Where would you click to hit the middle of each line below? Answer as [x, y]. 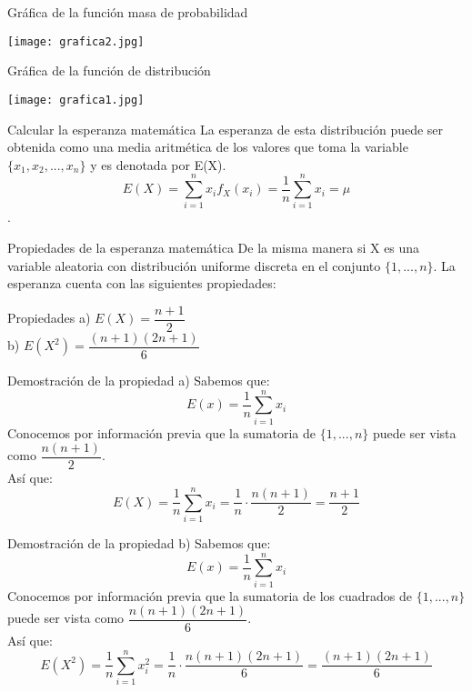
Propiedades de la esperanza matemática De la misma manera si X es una [214, 247]
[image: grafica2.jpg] [76, 41]
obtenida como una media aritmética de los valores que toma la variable [208, 147]
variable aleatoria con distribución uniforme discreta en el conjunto [194, 265]
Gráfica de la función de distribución [109, 70]
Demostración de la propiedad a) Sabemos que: [139, 380]
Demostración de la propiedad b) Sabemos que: [139, 543]
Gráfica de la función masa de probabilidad [128, 12]
